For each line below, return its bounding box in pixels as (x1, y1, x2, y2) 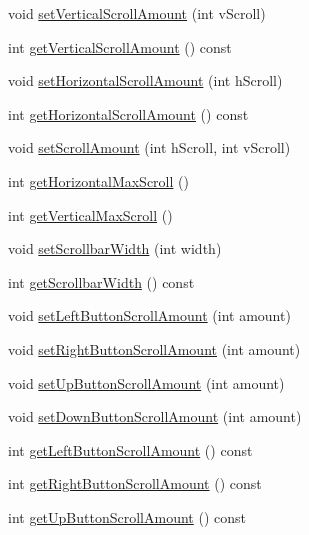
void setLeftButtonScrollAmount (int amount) (8, 305, 291, 326)
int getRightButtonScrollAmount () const (8, 473, 262, 494)
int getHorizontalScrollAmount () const (8, 103, 249, 124)
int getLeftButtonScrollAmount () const (8, 439, 253, 460)
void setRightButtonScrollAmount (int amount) (8, 338, 301, 359)
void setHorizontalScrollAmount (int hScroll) (8, 70, 283, 91)
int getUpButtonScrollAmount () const (8, 506, 246, 527)
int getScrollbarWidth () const (8, 271, 195, 292)
